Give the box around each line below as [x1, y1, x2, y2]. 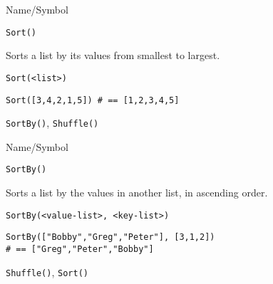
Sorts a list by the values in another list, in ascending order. [6, 185, 268, 200]
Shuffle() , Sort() [6, 264, 88, 279]
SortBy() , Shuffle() [6, 115, 99, 130]
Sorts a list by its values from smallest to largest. [6, 48, 220, 63]
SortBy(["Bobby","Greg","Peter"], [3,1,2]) [6, 232, 215, 243]
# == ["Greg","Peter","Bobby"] [6, 243, 154, 254]
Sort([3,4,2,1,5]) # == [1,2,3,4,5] [6, 95, 180, 105]
